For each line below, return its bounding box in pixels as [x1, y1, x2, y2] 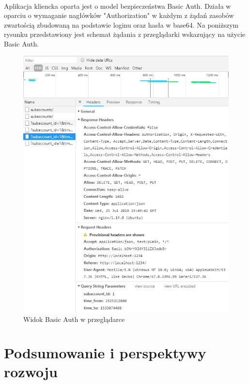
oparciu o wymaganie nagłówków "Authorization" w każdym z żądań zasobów [4, 10, 234, 20]
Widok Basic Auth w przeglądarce [23, 314, 125, 324]
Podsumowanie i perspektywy [4, 343, 206, 363]
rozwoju [4, 362, 58, 382]
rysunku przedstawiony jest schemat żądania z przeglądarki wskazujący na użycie [4, 29, 246, 39]
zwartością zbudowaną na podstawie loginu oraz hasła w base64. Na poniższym [4, 19, 239, 30]
